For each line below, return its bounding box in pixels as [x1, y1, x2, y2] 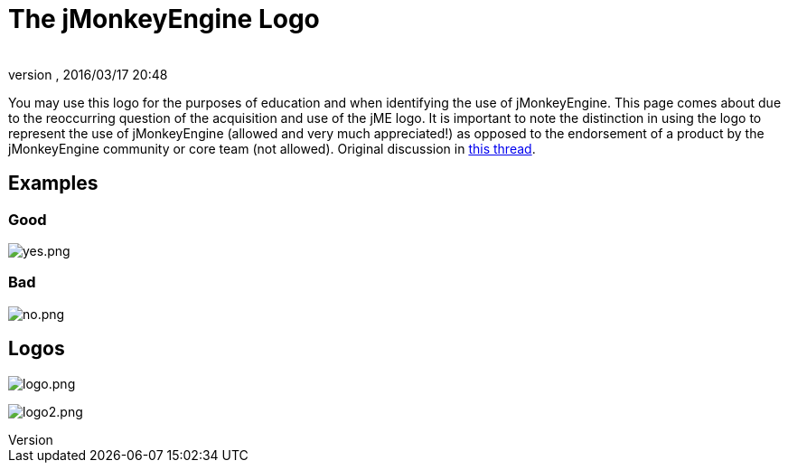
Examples [8, 172, 98, 195]
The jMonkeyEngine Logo [8, 4, 320, 34]
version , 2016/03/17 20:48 [8, 66, 168, 82]
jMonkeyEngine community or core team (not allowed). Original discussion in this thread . [8, 140, 536, 156]
